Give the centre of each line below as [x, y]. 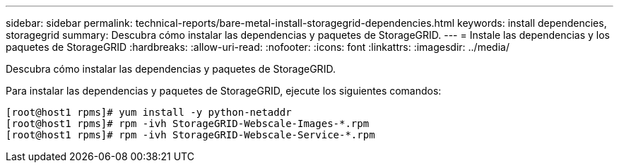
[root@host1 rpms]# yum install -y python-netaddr [149, 112]
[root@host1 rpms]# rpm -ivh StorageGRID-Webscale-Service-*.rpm [190, 135]
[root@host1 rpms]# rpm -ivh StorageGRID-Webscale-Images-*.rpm [188, 124]
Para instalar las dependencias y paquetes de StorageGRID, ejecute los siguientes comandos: [224, 91]
